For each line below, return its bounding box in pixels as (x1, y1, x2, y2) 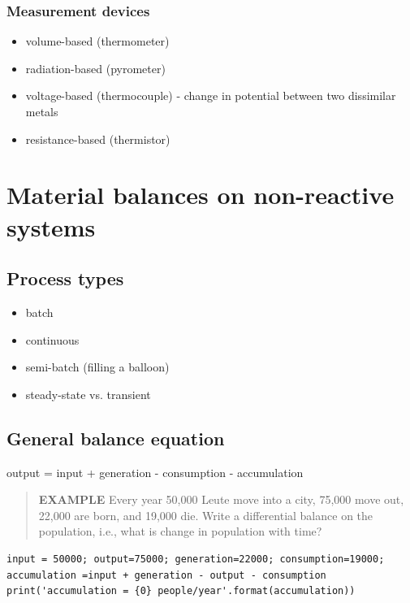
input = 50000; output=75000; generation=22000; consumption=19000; (6, 553, 385, 565)
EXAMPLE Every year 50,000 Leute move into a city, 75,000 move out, (38, 491, 404, 508)
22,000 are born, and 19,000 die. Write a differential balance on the (38, 506, 373, 523)
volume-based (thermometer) (25, 33, 170, 50)
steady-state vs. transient (25, 385, 151, 402)
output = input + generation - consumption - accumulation (6, 463, 304, 480)
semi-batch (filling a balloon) (25, 358, 170, 375)
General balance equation (6, 425, 225, 450)
